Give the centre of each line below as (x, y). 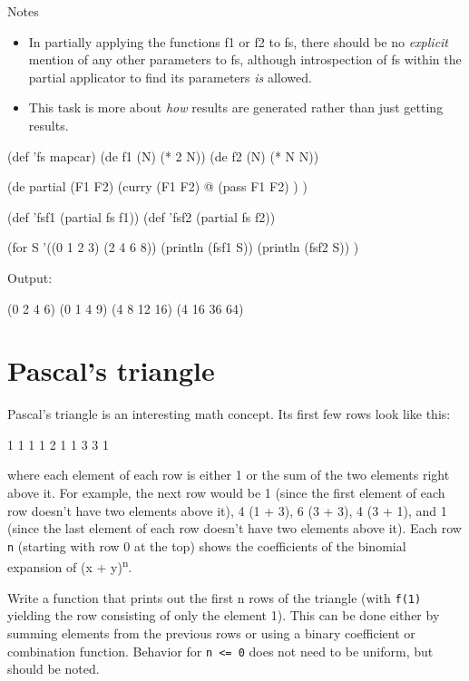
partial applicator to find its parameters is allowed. (170, 77)
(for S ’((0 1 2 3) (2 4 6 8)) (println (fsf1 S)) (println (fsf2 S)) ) (183, 247)
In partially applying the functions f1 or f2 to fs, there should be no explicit (239, 41)
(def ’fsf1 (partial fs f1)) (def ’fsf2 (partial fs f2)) (142, 216)
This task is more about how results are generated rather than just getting (236, 107)
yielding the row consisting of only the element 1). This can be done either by (224, 615)
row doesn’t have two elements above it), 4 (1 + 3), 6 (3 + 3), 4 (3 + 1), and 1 (227, 510)
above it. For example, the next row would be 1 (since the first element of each (226, 493)
